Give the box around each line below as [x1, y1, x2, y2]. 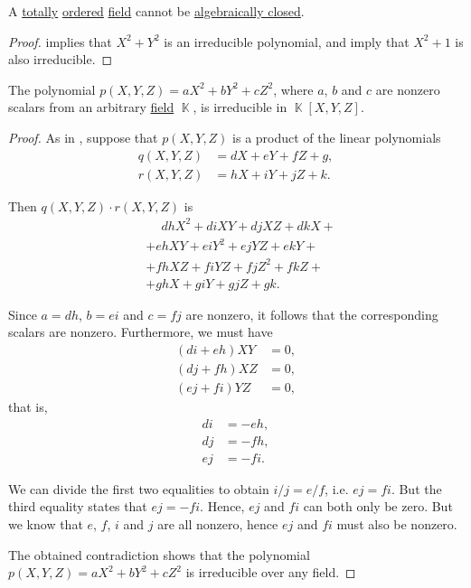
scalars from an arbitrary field [8, 98, 174, 117]
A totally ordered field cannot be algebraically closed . [8, 2, 305, 20]
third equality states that [8, 497, 147, 516]
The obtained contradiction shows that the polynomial [8, 545, 310, 564]
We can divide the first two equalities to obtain [8, 479, 269, 498]
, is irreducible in [193, 98, 287, 117]
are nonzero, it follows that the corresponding [185, 304, 438, 323]
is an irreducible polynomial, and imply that [164, 32, 410, 51]
